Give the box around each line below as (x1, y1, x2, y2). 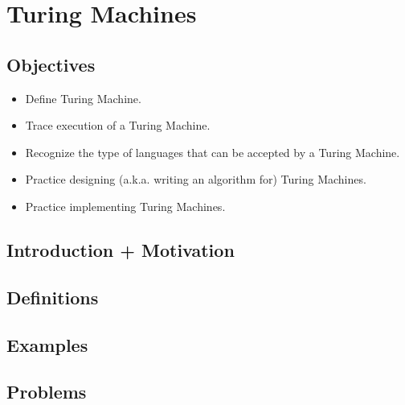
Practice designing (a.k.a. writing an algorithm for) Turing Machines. (25, 171, 366, 188)
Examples (6, 332, 88, 357)
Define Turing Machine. (25, 89, 141, 106)
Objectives (6, 52, 96, 76)
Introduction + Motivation (6, 237, 235, 262)
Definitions (6, 284, 99, 309)
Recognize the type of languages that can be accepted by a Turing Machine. (25, 143, 400, 160)
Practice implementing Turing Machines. (25, 197, 226, 214)
